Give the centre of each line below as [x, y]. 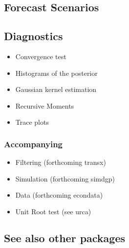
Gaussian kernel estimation [56, 89]
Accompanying [33, 144]
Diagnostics [33, 36]
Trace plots [32, 122]
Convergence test [41, 56]
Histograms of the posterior [56, 73]
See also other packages [65, 237]
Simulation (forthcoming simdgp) [65, 178]
